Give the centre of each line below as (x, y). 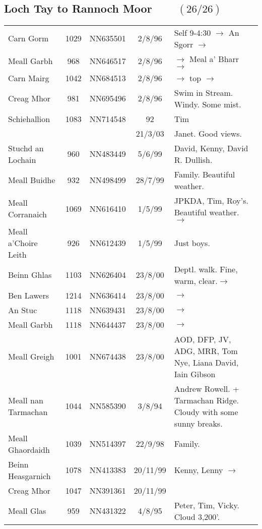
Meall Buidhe (32, 180)
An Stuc (23, 310)
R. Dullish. (193, 159)
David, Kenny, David (211, 148)
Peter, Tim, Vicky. (207, 505)
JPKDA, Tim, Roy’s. (211, 200)
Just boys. (192, 243)
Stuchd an (26, 148)
